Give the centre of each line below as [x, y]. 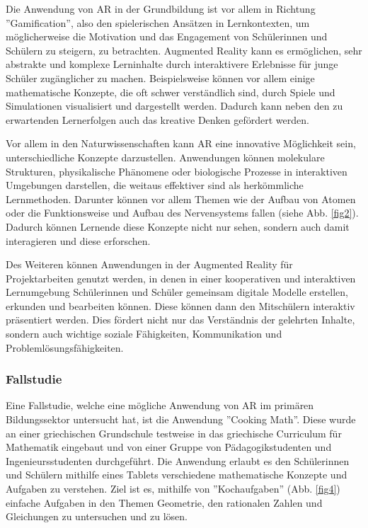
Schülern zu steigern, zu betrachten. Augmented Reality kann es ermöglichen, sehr [184, 50]
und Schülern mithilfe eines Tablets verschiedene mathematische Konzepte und [177, 475]
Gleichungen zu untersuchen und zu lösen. [97, 516]
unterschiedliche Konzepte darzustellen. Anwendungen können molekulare [165, 157]
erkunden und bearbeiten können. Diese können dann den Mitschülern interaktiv [180, 305]
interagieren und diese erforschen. [78, 240]
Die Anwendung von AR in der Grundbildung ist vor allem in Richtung [161, 8]
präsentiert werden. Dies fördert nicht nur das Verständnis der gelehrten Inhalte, [180, 320]
